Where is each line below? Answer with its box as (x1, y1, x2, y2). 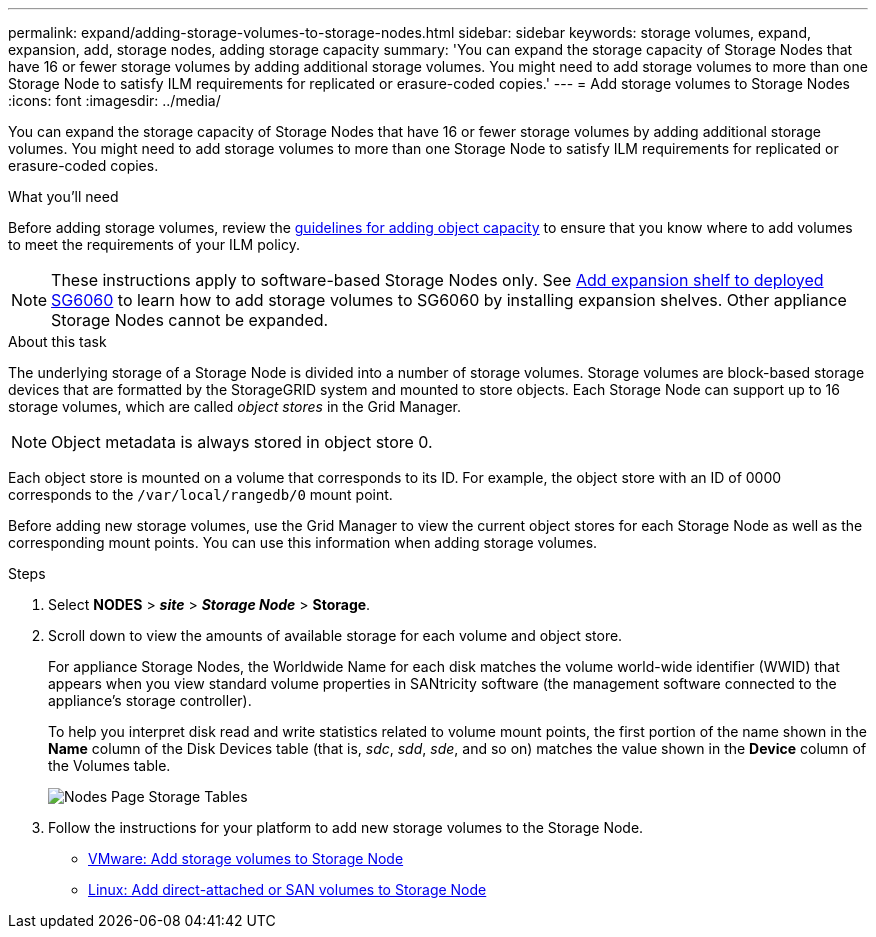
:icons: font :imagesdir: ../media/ (8, 92, 221, 109)
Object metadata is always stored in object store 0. (51, 432, 433, 452)
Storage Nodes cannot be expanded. (51, 310, 329, 330)
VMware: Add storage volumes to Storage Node (88, 850, 404, 867)
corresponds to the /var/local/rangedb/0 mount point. (8, 486, 393, 503)
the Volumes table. (48, 757, 171, 774)
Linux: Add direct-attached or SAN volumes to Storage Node (88, 881, 487, 898)
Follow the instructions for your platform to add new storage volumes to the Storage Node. (48, 819, 644, 836)
